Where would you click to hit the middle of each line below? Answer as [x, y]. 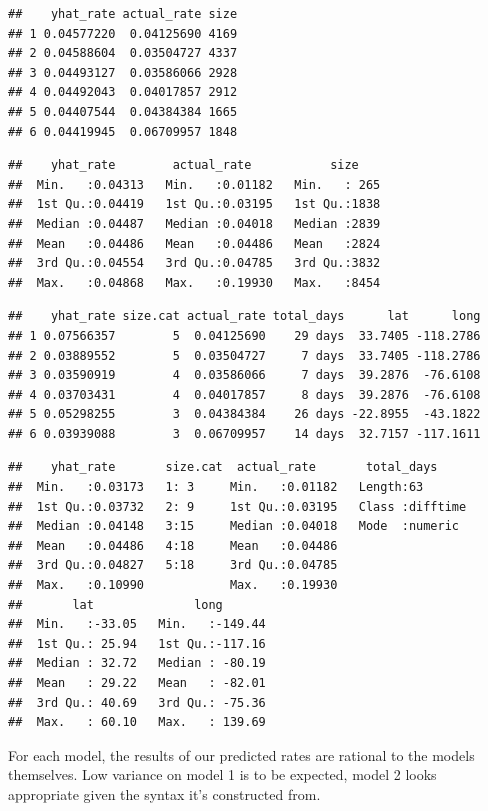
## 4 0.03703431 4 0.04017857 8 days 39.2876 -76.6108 [244, 394]
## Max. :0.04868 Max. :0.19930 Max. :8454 [194, 282]
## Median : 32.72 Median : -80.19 [137, 663]
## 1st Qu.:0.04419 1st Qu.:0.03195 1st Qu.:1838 [194, 204]
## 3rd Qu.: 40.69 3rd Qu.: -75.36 [137, 702]
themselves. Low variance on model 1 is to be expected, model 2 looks [222, 774]
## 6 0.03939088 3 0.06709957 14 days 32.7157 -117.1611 [244, 433]
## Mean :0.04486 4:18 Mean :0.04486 [173, 545]
